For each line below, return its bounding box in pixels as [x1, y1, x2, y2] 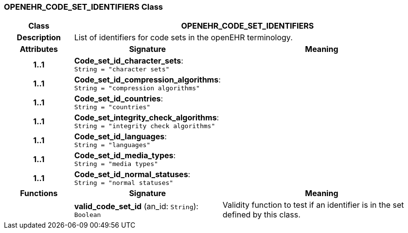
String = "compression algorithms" [74, 84, 200, 92]
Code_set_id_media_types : [74, 150, 176, 161]
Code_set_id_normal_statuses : [74, 169, 191, 180]
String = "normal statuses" [74, 179, 174, 187]
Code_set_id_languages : [74, 132, 167, 142]
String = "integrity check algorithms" [74, 122, 215, 130]
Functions [20, 188, 58, 199]
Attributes [19, 44, 58, 54]
